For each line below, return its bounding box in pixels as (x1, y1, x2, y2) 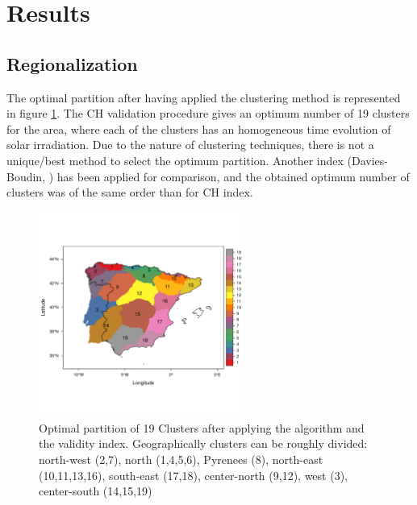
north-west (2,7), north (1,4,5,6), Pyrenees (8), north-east (39, 450, 323, 467)
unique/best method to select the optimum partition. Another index (6, 151, 344, 168)
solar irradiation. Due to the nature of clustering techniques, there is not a (6, 136, 374, 153)
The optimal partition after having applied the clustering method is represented (6, 89, 401, 106)
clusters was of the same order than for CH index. (6, 184, 253, 201)
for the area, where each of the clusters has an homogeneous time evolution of (6, 120, 391, 137)
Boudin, (6, 168, 46, 184)
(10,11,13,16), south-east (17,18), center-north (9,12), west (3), (39, 466, 348, 483)
